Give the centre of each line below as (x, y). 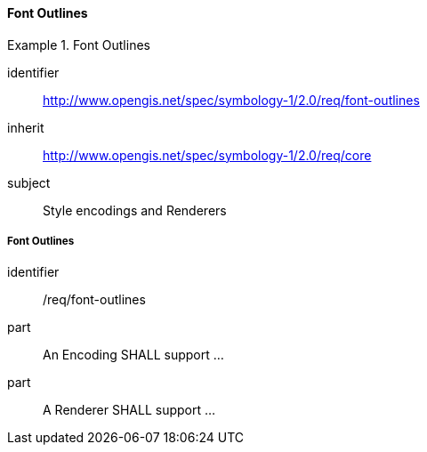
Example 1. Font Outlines (79, 44)
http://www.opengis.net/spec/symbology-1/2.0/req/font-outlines (231, 100)
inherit (26, 127)
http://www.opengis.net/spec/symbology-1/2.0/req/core (207, 155)
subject (29, 182)
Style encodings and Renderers (135, 210)
